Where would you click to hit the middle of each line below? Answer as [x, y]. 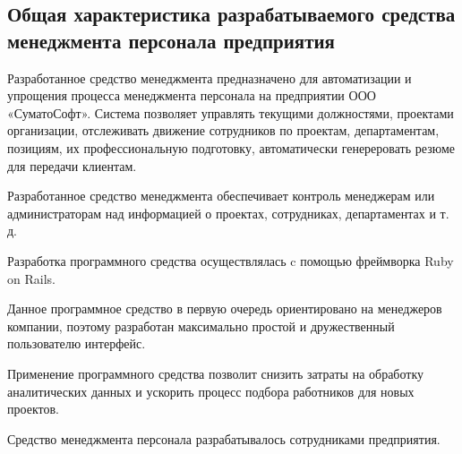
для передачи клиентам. [72, 165]
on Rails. [31, 278]
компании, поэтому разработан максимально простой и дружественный [201, 326]
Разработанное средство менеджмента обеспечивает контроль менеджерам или [221, 196]
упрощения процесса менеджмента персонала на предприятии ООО [192, 95]
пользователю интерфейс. [77, 343]
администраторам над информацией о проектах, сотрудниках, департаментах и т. [228, 213]
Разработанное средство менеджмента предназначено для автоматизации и [210, 77]
